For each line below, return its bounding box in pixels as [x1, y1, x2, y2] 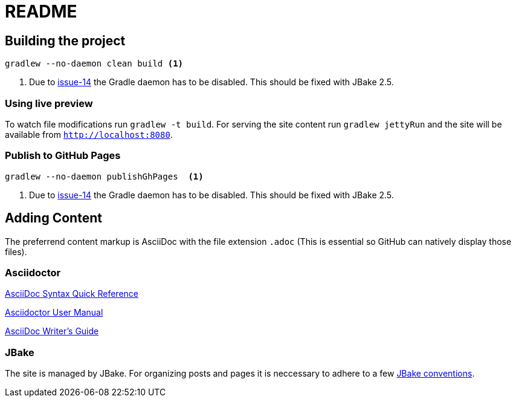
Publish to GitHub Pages [5, 149, 121, 162]
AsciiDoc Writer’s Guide [5, 326, 99, 337]
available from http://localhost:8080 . [5, 129, 173, 140]
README [5, 1, 77, 22]
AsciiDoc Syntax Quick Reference [5, 288, 138, 299]
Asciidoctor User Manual [5, 307, 103, 318]
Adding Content [5, 210, 102, 226]
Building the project [5, 33, 126, 48]
